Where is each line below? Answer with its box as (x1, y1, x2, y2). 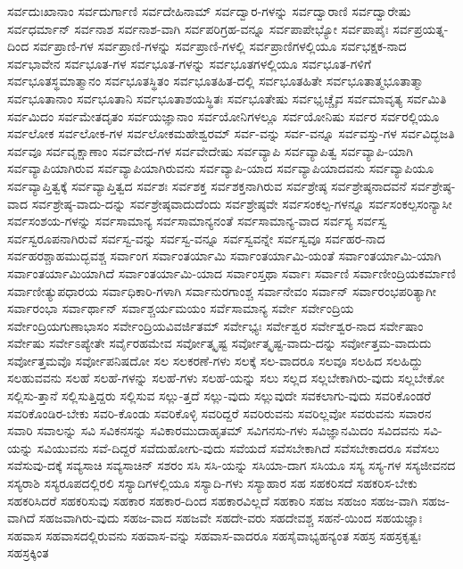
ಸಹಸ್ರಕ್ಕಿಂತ (7, 543, 49, 562)
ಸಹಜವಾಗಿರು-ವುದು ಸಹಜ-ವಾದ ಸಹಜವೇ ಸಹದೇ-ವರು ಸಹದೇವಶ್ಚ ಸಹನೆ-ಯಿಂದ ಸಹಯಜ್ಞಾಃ (38, 508, 423, 527)
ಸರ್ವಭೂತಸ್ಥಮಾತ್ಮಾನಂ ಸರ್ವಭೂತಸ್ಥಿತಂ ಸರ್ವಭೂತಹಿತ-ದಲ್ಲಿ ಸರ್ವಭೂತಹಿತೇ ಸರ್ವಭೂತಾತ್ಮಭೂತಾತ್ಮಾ (7, 71, 424, 90)
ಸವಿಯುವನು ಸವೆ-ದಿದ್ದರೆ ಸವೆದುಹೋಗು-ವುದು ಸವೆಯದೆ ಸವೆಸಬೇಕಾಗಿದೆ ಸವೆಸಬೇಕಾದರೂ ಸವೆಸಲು (37, 438, 440, 457)
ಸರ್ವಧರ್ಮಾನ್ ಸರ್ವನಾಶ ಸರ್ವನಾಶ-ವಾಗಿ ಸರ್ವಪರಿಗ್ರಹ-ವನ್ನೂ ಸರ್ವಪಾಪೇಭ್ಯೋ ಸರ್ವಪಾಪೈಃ (7, 19, 389, 37)
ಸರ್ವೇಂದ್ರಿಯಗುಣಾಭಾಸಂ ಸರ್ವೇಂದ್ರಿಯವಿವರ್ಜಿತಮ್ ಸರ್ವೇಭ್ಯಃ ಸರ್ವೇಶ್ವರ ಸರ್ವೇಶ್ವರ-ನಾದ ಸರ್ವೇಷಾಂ (7, 316, 424, 334)
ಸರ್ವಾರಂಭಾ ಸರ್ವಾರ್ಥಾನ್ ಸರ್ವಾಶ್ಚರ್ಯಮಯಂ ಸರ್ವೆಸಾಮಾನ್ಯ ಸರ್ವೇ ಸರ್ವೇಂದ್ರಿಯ (7, 299, 354, 317)
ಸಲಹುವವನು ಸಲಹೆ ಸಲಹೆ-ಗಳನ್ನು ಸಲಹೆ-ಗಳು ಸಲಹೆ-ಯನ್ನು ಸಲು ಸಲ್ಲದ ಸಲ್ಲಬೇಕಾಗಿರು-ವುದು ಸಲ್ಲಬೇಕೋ (7, 368, 445, 387)
